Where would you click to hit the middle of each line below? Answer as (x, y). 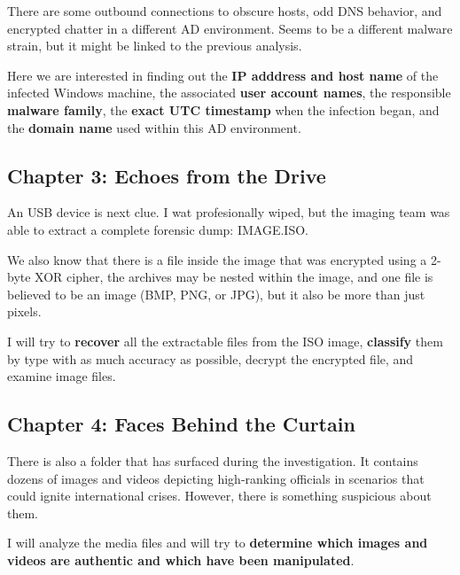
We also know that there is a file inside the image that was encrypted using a (217, 259)
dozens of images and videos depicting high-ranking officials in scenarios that (216, 478)
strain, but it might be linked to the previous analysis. (155, 46)
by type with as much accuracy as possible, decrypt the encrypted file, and (211, 358)
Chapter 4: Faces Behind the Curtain (181, 424)
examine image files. (62, 376)
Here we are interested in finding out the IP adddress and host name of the (223, 75)
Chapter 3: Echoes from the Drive (167, 175)
